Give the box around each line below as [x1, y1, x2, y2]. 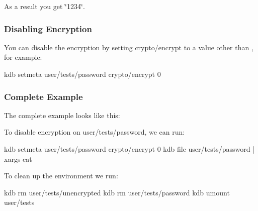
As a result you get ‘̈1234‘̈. [4, 1, 85, 11]
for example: [4, 52, 42, 62]
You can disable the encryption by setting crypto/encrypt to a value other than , [4, 42, 253, 52]
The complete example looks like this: [4, 110, 120, 120]
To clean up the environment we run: [4, 170, 118, 181]
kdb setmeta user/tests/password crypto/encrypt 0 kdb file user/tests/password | [4, 144, 255, 154]
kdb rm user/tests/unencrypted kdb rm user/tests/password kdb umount [4, 187, 230, 197]
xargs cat [4, 153, 32, 164]
